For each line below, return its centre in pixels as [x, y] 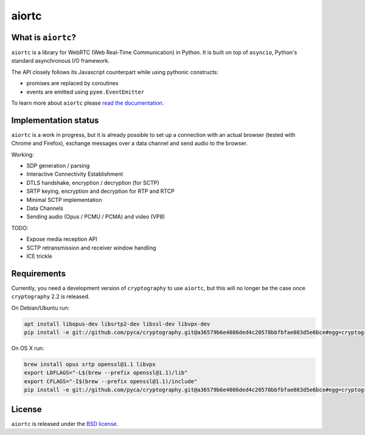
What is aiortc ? [43, 37]
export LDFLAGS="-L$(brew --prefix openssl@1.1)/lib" [106, 373]
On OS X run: [28, 348]
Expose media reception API [62, 239]
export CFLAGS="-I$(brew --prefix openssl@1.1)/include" [111, 381]
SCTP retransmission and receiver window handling [91, 248]
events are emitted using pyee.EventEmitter [85, 92]
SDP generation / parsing [58, 166]
